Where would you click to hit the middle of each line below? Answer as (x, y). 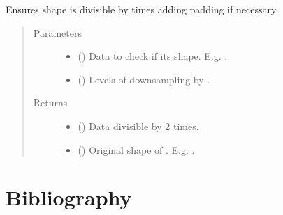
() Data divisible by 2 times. (138, 126)
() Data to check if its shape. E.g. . (153, 56)
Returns (50, 103)
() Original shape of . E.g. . (136, 149)
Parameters (57, 32)
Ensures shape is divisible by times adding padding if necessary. (142, 9)
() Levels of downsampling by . (144, 79)
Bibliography (69, 197)
